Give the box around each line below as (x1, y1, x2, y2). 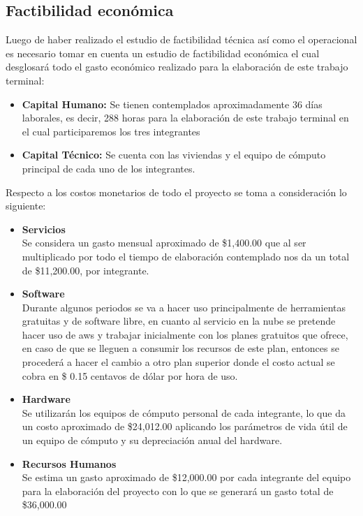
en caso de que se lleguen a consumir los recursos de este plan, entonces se (22, 341, 339, 355)
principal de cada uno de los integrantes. (22, 161, 195, 175)
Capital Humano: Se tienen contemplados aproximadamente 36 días (22, 96, 323, 111)
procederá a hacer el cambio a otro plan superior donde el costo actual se (22, 355, 335, 369)
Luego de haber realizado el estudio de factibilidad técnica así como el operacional (6, 32, 357, 47)
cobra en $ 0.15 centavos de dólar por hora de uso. (22, 368, 238, 383)
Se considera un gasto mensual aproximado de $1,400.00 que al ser (22, 235, 306, 250)
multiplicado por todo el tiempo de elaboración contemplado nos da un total (22, 249, 350, 263)
